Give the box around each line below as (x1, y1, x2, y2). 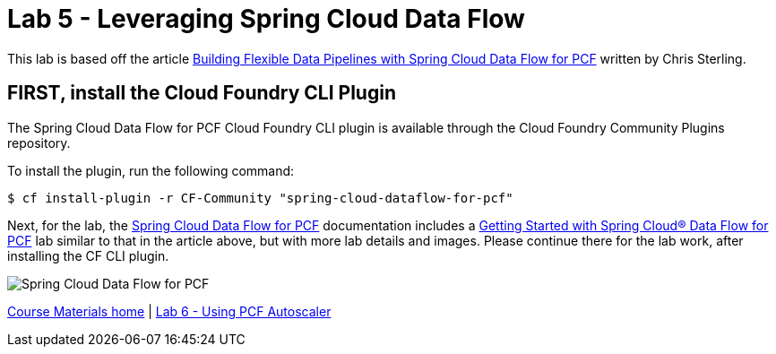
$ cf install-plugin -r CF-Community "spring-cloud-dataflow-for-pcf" (7, 190, 513, 205)
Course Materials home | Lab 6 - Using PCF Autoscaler (7, 303, 332, 319)
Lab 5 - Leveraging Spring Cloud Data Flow (7, 4, 525, 34)
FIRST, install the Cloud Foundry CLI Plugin (7, 82, 396, 105)
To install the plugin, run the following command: (7, 162, 295, 178)
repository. (7, 134, 71, 151)
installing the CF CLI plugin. (7, 247, 169, 263)
